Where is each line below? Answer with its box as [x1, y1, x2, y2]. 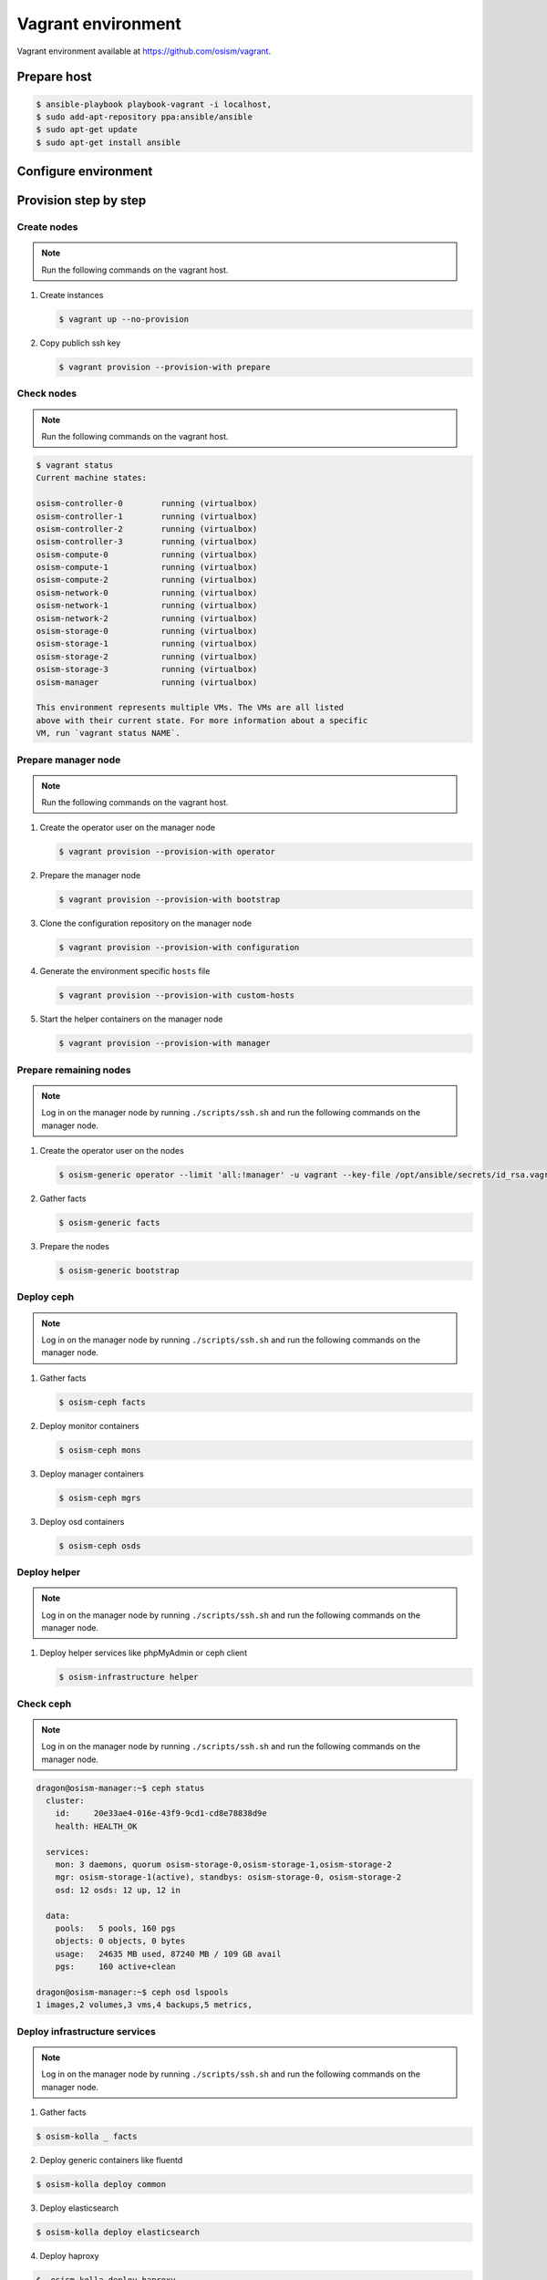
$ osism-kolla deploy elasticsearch [36, 2226, 201, 2237]
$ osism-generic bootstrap [58, 1265, 180, 1276]
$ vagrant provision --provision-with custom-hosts [58, 990, 295, 1000]
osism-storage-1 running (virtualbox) [36, 638, 258, 649]
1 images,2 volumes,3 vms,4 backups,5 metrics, [36, 2000, 253, 2010]
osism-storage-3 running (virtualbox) [36, 664, 258, 675]
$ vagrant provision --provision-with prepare [58, 362, 271, 373]
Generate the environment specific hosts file [39, 966, 211, 977]
